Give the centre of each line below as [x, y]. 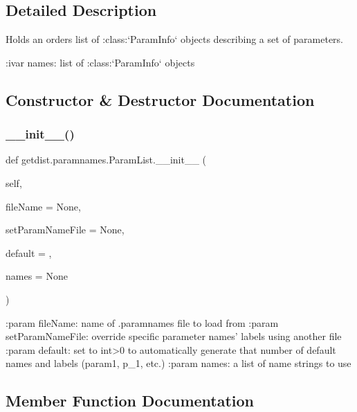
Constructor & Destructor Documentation [160, 99]
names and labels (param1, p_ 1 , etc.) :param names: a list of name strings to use [178, 363]
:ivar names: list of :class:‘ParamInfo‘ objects [100, 62]
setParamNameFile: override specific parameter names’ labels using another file [174, 336]
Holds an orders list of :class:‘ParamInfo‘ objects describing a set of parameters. [174, 39]
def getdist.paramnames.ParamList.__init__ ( [106, 160]
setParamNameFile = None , [65, 230]
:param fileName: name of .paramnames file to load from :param [142, 322]
